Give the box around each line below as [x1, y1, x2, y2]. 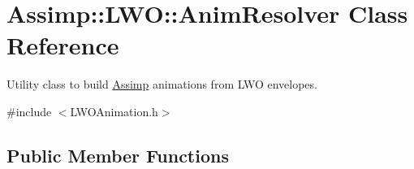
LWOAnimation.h [70, 102, 158, 119]
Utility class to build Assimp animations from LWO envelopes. [6, 76, 317, 93]
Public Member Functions [6, 142, 229, 167]
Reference [6, 28, 119, 62]
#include [6, 102, 52, 119]
